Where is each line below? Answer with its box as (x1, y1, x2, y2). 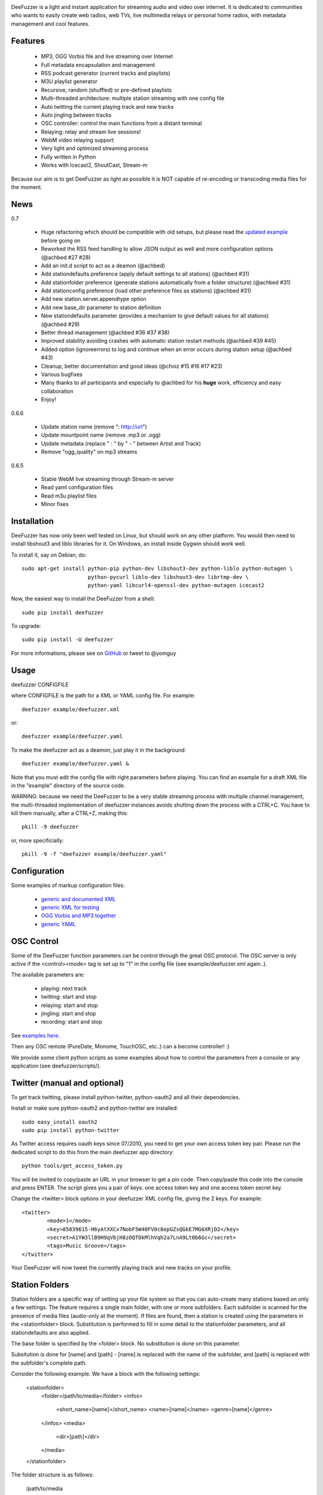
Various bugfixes (41, 371, 83, 378)
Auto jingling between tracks (41, 111, 112, 118)
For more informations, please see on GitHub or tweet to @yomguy (11, 649, 176, 657)
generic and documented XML (41, 895, 116, 902)
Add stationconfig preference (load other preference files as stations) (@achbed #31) (41, 287, 251, 294)
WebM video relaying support (41, 136, 114, 144)
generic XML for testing (41, 904, 100, 911)
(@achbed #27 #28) (41, 254, 91, 261)
